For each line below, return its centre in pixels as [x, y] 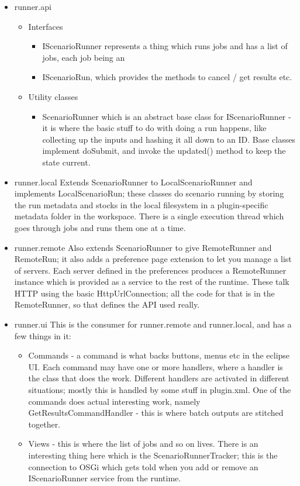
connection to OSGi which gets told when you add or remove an [143, 466]
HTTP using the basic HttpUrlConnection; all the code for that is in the [144, 293]
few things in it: [43, 335]
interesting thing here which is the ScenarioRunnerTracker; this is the [153, 455]
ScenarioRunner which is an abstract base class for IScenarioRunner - [167, 116]
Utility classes [53, 96]
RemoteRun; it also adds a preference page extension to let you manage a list [153, 259]
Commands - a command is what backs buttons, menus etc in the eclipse [159, 355]
